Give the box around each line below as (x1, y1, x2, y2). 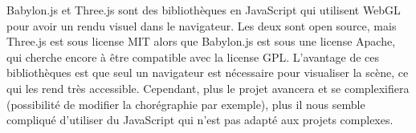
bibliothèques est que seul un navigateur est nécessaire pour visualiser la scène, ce (6, 64, 409, 81)
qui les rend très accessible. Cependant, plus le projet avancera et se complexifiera (6, 79, 410, 96)
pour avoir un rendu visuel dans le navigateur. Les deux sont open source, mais (6, 17, 397, 34)
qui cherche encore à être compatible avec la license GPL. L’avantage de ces (6, 48, 380, 65)
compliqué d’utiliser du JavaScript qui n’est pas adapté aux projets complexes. (6, 111, 394, 128)
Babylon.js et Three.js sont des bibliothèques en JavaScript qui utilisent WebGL (6, 2, 401, 18)
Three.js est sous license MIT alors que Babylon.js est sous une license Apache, (6, 33, 396, 50)
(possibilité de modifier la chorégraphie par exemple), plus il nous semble (6, 95, 365, 112)
